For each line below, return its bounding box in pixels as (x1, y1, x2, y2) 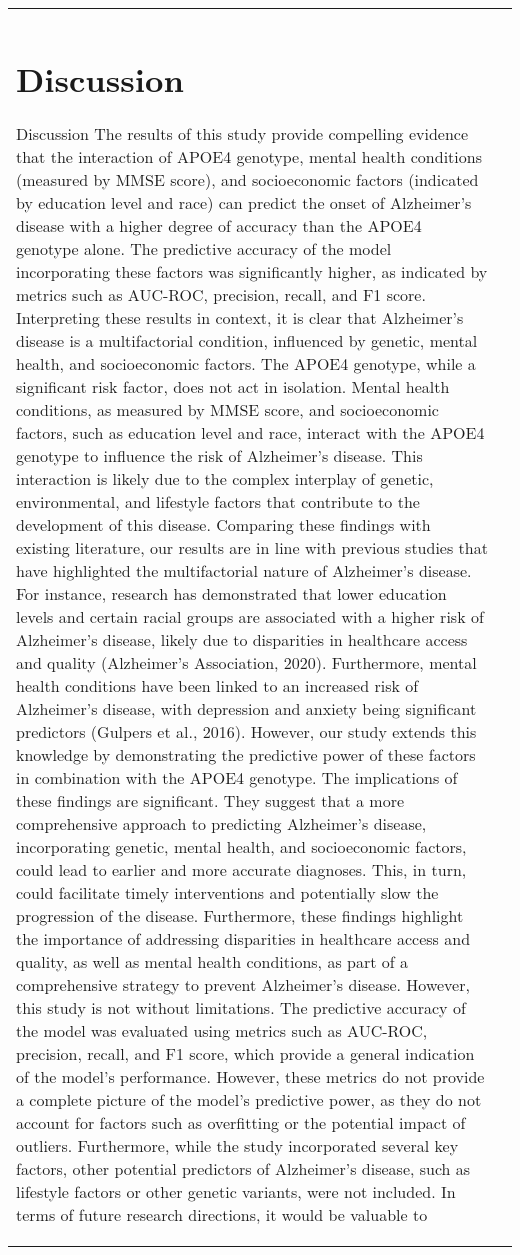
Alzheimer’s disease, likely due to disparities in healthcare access (16, 628, 468, 652)
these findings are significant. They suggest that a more (16, 789, 405, 813)
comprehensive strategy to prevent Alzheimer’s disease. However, (16, 973, 470, 997)
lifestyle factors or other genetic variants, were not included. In (16, 1180, 456, 1204)
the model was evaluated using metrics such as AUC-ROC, (16, 1019, 428, 1043)
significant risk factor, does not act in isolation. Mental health (16, 375, 450, 399)
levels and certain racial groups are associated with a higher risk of (16, 605, 484, 629)
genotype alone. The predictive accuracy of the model (16, 237, 392, 261)
